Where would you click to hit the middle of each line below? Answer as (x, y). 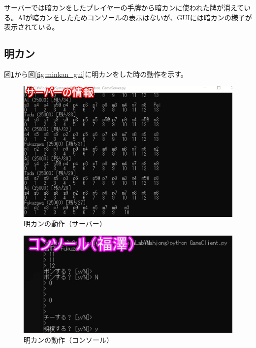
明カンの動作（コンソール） (68, 339)
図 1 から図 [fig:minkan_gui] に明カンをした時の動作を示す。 (96, 74)
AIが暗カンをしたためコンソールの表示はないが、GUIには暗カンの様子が (135, 17)
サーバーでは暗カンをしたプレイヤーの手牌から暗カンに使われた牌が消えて (124, 7)
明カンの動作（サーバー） (65, 224)
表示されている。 (32, 27)
